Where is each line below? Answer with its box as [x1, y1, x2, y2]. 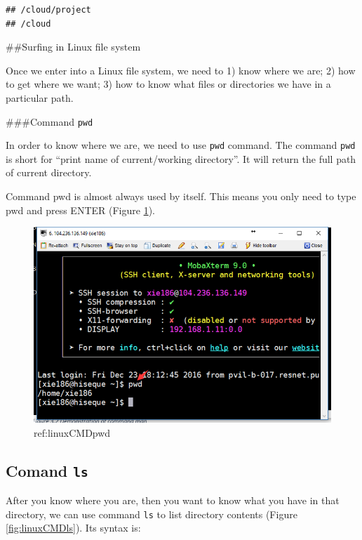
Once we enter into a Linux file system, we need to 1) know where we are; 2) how [6, 62, 356, 77]
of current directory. [6, 165, 92, 180]
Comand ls [6, 459, 88, 481]
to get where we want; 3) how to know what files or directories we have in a [6, 77, 331, 91]
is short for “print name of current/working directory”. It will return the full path [6, 151, 356, 166]
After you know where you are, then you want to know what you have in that [6, 492, 340, 507]
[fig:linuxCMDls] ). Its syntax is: [6, 520, 141, 535]
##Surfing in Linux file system [6, 39, 141, 54]
